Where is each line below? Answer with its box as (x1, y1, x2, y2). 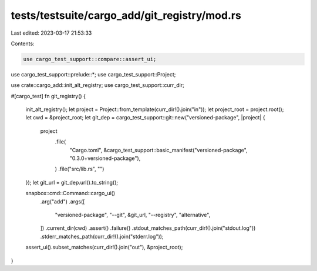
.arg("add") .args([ (40, 198, 85, 205)
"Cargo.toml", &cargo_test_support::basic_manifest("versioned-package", (69, 146, 248, 153)
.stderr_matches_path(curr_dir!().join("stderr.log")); (40, 233, 164, 240)
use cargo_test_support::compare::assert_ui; (23, 56, 157, 62)
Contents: (11, 40, 35, 47)
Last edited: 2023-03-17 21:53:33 (11, 29, 92, 36)
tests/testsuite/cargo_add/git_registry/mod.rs (11, 9, 242, 22)
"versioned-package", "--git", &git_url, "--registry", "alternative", (55, 211, 211, 218)
